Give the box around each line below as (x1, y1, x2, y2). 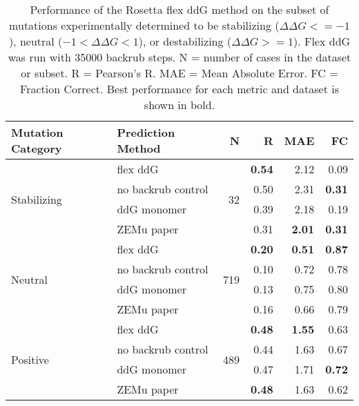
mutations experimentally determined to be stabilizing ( (9, 17, 280, 33)
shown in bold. (144, 97, 215, 113)
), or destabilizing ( (138, 33, 232, 49)
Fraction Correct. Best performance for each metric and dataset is (20, 81, 339, 97)
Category (11, 140, 62, 156)
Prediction (117, 124, 175, 140)
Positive (11, 351, 49, 367)
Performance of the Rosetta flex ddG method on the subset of (30, 1, 329, 17)
